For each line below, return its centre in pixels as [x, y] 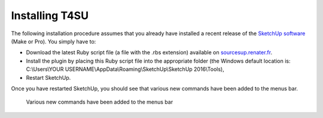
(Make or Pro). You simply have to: [54, 41]
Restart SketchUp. [48, 77]
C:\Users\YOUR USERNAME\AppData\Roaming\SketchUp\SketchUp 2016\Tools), [125, 69]
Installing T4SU [50, 15]
